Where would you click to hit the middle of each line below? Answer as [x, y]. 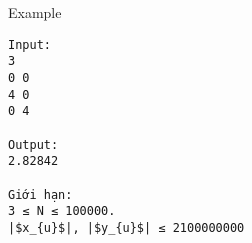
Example [35, 12]
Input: [29, 44]
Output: [33, 144]
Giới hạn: [40, 194]
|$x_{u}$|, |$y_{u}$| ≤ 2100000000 [126, 227]
